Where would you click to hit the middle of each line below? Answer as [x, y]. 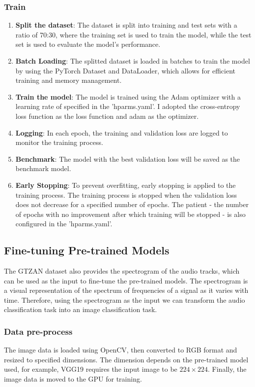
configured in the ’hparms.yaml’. [64, 224]
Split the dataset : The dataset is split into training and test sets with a [126, 25]
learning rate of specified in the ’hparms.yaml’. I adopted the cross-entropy [128, 106]
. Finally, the [227, 369]
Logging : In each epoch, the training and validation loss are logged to [122, 132]
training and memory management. [69, 80]
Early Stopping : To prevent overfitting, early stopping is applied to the [126, 185]
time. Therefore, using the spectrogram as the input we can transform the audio [125, 299]
